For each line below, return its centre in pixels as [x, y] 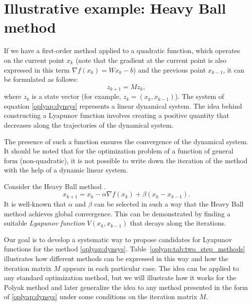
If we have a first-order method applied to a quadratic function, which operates [122, 50]
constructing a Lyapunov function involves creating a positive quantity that [117, 115]
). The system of [199, 96]
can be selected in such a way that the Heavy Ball [169, 203]
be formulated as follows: [41, 79]
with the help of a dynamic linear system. [66, 170]
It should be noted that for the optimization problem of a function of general [119, 151]
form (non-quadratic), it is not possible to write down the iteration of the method [126, 160]
